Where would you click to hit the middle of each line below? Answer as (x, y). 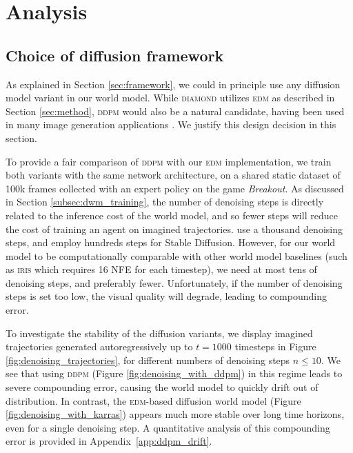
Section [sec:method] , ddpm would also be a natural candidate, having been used (175, 111)
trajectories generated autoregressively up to (99, 346)
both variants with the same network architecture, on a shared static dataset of (173, 175)
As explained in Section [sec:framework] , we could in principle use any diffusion (173, 84)
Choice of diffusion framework (115, 55)
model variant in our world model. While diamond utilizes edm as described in (170, 98)
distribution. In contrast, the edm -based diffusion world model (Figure (153, 400)
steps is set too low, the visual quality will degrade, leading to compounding (166, 296)
